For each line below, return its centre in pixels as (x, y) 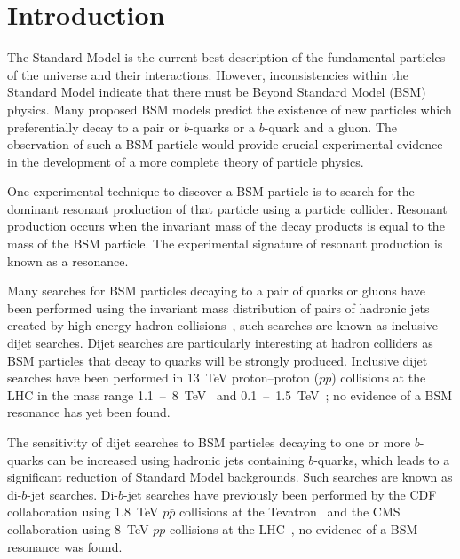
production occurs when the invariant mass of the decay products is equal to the (226, 226)
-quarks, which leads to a (382, 459)
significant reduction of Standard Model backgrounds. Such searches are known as (230, 477)
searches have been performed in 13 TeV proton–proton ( (163, 378)
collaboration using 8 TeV (78, 528)
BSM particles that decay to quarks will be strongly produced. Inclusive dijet (218, 360)
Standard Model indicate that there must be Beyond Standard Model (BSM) (217, 92)
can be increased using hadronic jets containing (176, 459)
